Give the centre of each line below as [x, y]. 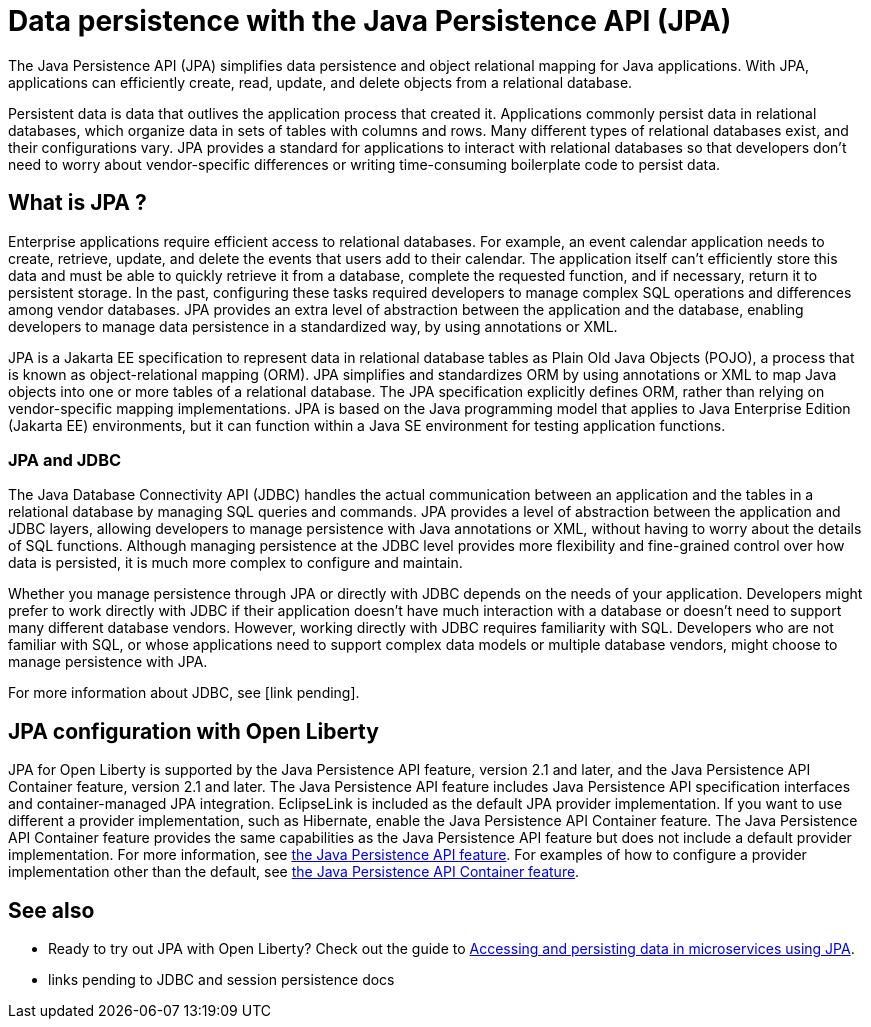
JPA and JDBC [65, 459]
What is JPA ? [77, 203]
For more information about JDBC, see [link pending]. [184, 693]
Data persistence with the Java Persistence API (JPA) [370, 21]
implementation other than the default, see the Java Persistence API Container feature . [294, 872]
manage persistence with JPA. [108, 662]
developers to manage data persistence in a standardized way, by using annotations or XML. [313, 326]
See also [51, 910]
